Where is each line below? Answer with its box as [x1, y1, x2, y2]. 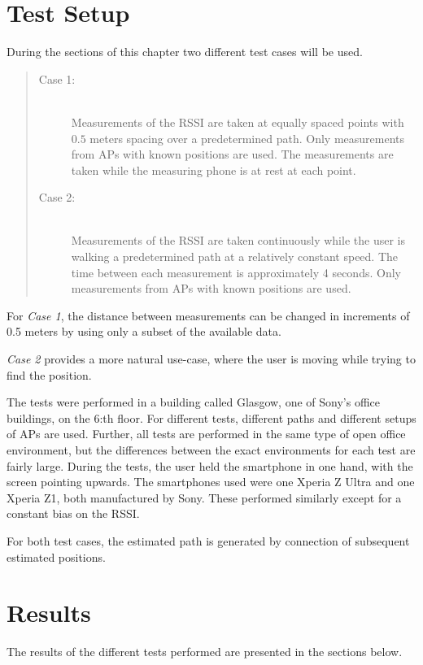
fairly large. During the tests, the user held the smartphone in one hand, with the [7, 457, 413, 474]
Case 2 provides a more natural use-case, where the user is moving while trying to [7, 350, 416, 367]
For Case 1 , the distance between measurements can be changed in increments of [7, 306, 410, 324]
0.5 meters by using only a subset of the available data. [7, 323, 281, 340]
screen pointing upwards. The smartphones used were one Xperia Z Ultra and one [7, 473, 415, 490]
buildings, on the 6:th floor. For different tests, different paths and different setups [7, 409, 416, 426]
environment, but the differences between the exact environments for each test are [7, 441, 416, 458]
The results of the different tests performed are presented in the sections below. [7, 643, 403, 660]
